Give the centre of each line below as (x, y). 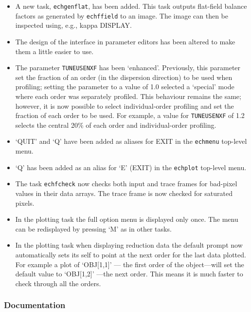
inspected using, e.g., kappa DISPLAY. (73, 25)
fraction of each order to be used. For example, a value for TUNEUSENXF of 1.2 (130, 115)
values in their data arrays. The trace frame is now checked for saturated (124, 193)
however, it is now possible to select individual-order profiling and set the (125, 106)
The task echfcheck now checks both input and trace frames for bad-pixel (126, 184)
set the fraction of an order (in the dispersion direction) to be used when (124, 77)
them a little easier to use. (54, 51)
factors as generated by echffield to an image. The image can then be (122, 15)
